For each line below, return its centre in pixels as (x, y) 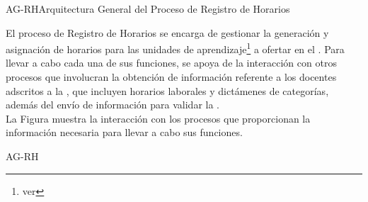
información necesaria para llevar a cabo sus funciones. (124, 132)
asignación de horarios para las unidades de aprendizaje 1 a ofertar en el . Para (175, 48)
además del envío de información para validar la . (113, 105)
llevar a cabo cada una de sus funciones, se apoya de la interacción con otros (171, 63)
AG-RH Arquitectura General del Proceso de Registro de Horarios (148, 9)
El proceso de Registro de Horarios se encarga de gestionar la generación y (167, 32)
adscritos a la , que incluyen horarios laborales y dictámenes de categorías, (167, 90)
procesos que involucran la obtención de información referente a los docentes (171, 77)
